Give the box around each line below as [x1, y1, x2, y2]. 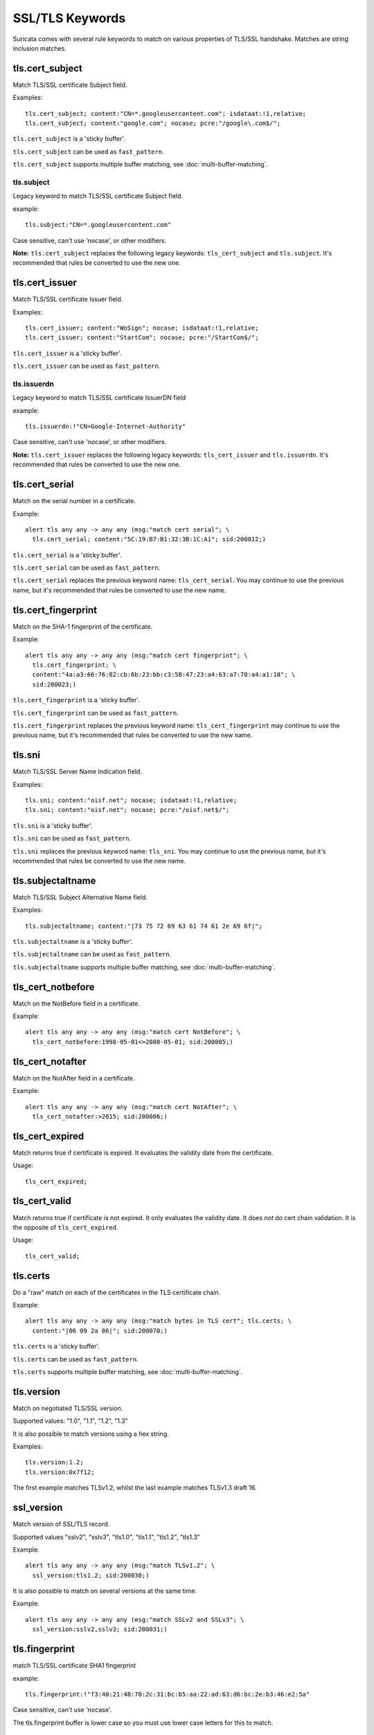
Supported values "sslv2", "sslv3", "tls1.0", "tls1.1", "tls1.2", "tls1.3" [12, 1532, 201, 1541]
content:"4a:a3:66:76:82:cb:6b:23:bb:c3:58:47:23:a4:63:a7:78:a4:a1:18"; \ [32, 670, 296, 679]
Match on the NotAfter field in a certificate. [12, 1074, 135, 1082]
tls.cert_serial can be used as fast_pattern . [12, 564, 161, 572]
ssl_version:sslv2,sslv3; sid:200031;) [32, 1625, 168, 1634]
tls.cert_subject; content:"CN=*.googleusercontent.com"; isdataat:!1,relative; [25, 110, 307, 117]
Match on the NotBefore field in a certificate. [12, 999, 140, 1008]
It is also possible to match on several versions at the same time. [12, 1586, 197, 1596]
